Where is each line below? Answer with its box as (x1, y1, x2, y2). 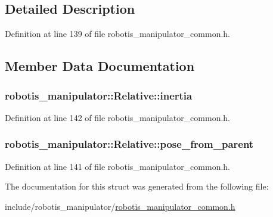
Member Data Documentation (5, 57, 195, 75)
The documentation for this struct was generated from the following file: (5, 180, 269, 193)
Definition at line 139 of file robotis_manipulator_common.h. (5, 27, 231, 40)
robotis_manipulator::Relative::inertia (5, 88, 193, 103)
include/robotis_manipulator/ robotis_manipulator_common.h (5, 200, 235, 212)
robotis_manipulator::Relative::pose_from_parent (5, 137, 254, 151)
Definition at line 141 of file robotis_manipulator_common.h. (5, 160, 231, 172)
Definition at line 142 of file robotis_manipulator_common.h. (5, 111, 231, 123)
